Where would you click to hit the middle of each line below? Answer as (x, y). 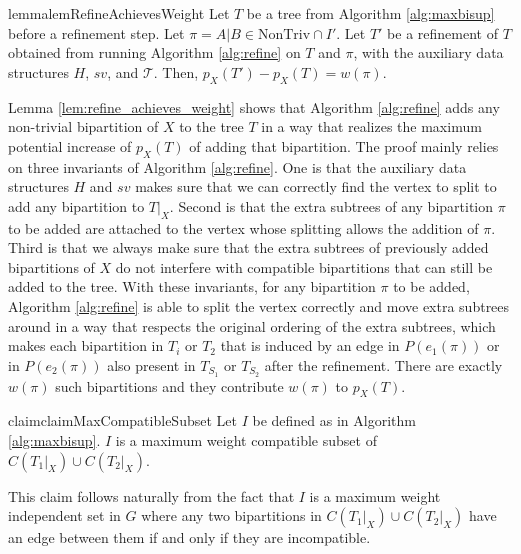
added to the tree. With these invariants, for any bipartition (192, 286)
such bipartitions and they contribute (169, 385)
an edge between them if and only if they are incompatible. (189, 537)
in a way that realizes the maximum (371, 126)
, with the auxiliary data (428, 52)
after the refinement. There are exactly (383, 364)
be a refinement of (442, 32)
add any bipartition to (76, 205)
